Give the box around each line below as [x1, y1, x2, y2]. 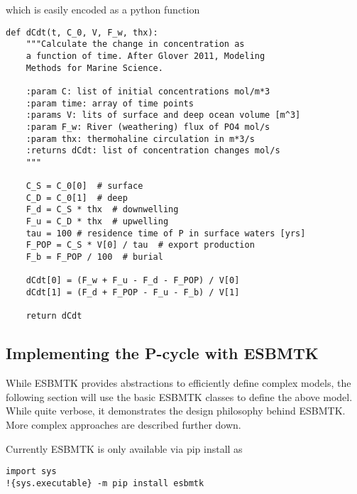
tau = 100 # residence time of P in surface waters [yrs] [26, 228, 306, 238]
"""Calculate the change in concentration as [26, 39, 245, 50]
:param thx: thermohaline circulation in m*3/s [26, 133, 255, 144]
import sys [6, 466, 57, 477]
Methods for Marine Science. [26, 62, 163, 73]
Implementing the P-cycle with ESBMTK [6, 342, 319, 364]
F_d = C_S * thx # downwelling [26, 204, 179, 215]
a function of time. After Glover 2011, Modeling [26, 50, 265, 61]
